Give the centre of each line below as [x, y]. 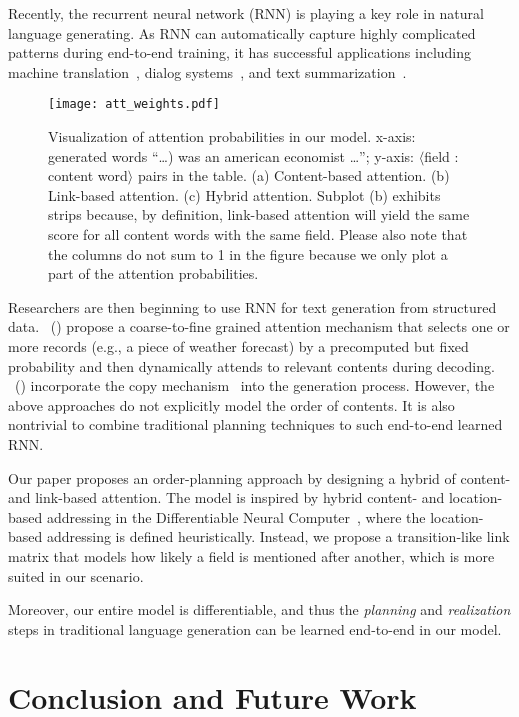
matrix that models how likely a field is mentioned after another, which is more [251, 555]
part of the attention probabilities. [153, 273]
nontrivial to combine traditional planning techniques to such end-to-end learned [255, 424]
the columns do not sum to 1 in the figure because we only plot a [248, 253]
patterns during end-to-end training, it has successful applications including [240, 52]
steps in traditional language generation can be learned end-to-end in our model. [255, 628]
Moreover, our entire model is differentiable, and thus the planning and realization [259, 609]
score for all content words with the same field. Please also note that [258, 234]
